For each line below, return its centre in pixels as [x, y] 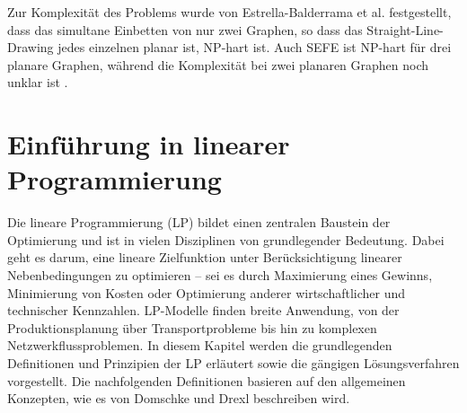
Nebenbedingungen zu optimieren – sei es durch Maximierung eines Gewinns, [220, 275]
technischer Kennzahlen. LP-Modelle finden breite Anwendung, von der [203, 310]
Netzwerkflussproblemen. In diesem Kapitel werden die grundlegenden [200, 345]
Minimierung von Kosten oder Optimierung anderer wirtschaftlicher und [207, 292]
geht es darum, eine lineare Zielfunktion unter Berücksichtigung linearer [205, 257]
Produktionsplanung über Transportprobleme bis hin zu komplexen [192, 327]
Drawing [31, 47]
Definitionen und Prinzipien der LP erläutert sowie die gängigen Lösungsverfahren [233, 363]
